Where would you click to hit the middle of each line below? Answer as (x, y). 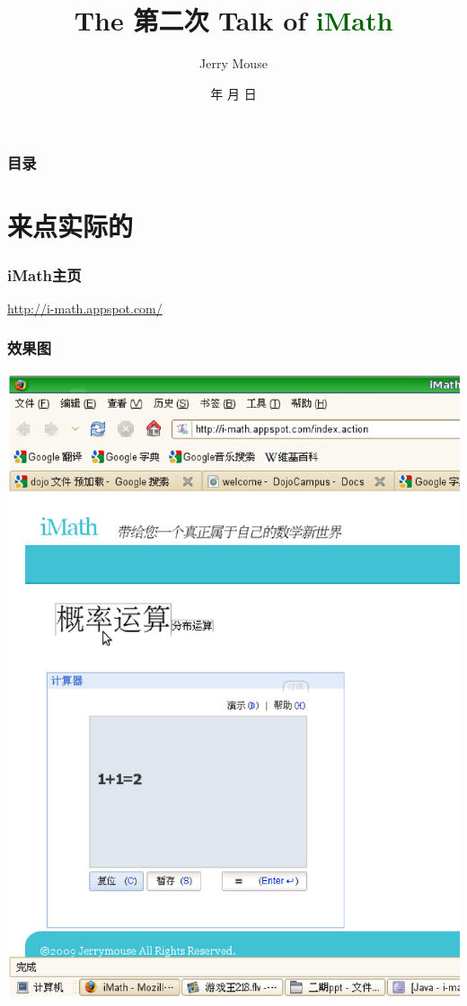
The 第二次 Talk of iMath (233, 20)
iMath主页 (44, 274)
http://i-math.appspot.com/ (85, 308)
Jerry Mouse (233, 63)
